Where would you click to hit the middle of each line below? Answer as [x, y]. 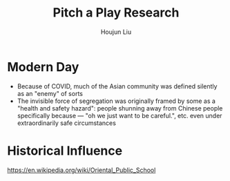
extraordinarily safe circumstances [66, 123]
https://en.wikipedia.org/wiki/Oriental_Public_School [82, 170]
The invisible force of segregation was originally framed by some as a [116, 101]
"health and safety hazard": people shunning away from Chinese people [120, 108]
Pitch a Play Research [116, 13]
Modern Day [43, 67]
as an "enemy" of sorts [50, 93]
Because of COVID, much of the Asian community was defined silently [117, 86]
